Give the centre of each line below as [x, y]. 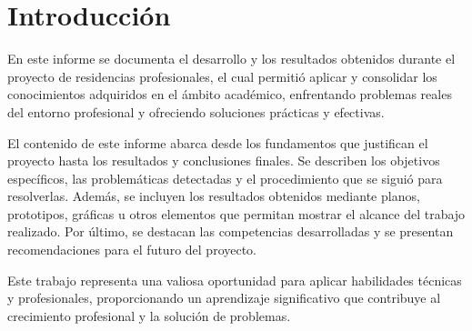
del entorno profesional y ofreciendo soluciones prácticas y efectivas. [196, 111]
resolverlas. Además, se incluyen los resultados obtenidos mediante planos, [214, 196]
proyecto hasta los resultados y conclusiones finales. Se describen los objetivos [224, 160]
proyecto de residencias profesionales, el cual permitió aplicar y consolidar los [222, 76]
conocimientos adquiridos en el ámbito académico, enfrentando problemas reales [230, 94]
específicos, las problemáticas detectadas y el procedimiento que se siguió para [225, 178]
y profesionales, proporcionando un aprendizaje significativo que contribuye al [224, 298]
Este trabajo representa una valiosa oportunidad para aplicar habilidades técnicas [235, 280]
